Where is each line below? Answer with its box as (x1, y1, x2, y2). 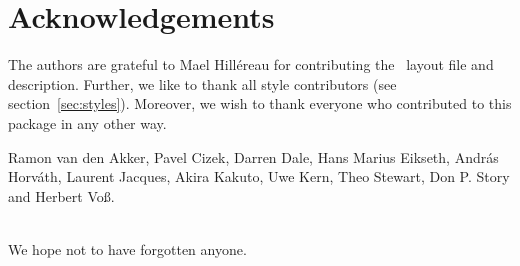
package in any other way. (8, 112, 167, 133)
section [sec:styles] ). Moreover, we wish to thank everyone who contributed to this (8, 93, 512, 114)
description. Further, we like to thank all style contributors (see (8, 73, 397, 94)
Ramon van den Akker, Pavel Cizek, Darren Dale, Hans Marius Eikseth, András (8, 146, 499, 167)
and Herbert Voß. (8, 185, 115, 206)
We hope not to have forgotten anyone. (8, 238, 247, 259)
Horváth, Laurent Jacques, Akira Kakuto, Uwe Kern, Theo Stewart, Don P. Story (8, 166, 510, 187)
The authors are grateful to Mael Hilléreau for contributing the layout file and (8, 54, 494, 75)
